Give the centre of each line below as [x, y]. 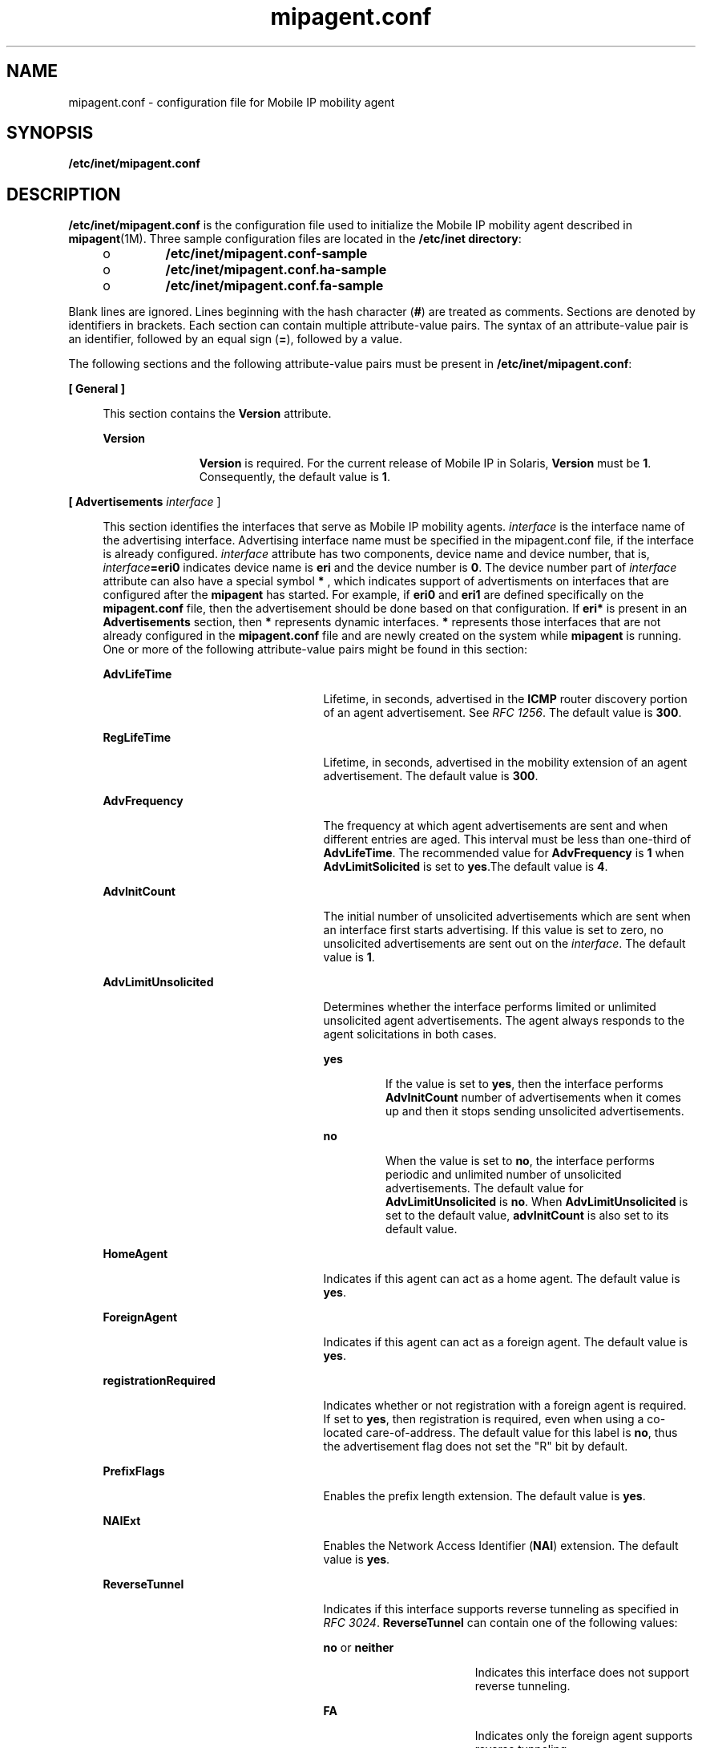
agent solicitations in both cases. [410, 1034]
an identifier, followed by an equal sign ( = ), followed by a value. [235, 339]
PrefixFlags [134, 1471]
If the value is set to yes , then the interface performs [524, 1084]
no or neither [359, 1648]
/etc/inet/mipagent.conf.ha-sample [276, 270]
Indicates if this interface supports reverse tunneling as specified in [501, 1609]
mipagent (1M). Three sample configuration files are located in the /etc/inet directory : [295, 239]
